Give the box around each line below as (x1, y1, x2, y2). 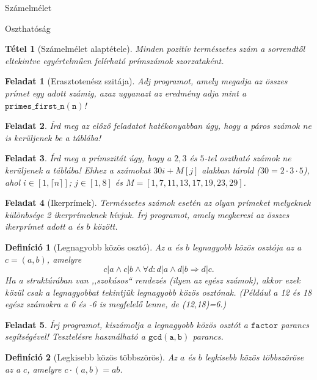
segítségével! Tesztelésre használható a (5, 330, 145, 343)
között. (93, 220, 118, 233)
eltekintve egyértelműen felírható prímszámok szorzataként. (5, 54, 224, 67)
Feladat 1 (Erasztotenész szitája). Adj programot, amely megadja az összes (5, 75, 288, 87)
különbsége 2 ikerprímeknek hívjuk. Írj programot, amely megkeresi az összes (5, 208, 290, 221)
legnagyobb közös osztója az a (192, 240, 302, 253)
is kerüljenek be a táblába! (5, 131, 101, 144)
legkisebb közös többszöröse (205, 351, 304, 364)
